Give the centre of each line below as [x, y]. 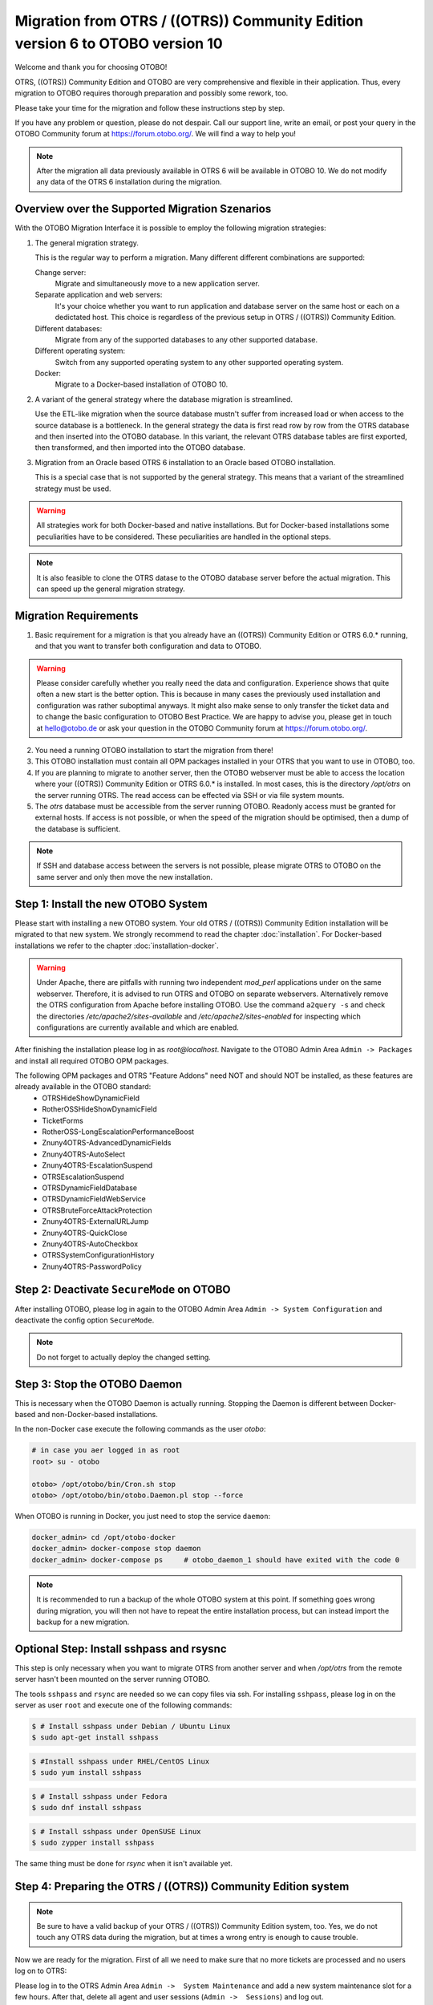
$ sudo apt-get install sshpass [95, 1738]
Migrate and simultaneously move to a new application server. [157, 283]
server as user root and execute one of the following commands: [123, 1705]
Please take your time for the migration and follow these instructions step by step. [150, 107]
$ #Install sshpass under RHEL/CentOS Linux [121, 1761]
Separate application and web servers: [99, 295]
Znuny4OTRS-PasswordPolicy [92, 1266]
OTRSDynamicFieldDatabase [90, 1188]
